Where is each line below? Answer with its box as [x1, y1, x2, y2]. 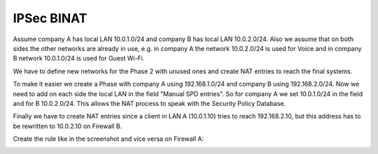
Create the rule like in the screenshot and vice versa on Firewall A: [13, 134, 204, 143]
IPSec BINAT [13, 10, 87, 26]
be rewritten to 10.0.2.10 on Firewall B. [13, 122, 122, 130]
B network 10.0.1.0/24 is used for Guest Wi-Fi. [13, 54, 145, 63]
